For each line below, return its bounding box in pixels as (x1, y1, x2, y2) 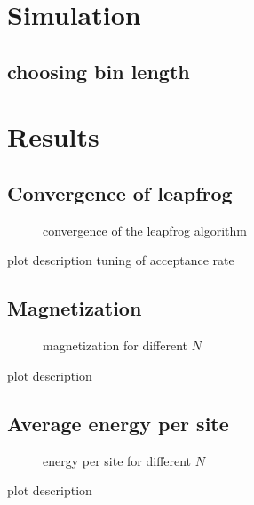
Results (7, 118, 99, 155)
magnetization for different (43, 336, 188, 355)
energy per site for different (43, 451, 192, 469)
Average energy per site (7, 409, 229, 437)
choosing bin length (7, 57, 190, 84)
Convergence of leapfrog (7, 179, 233, 206)
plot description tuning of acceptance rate (7, 251, 234, 269)
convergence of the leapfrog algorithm (43, 220, 247, 239)
